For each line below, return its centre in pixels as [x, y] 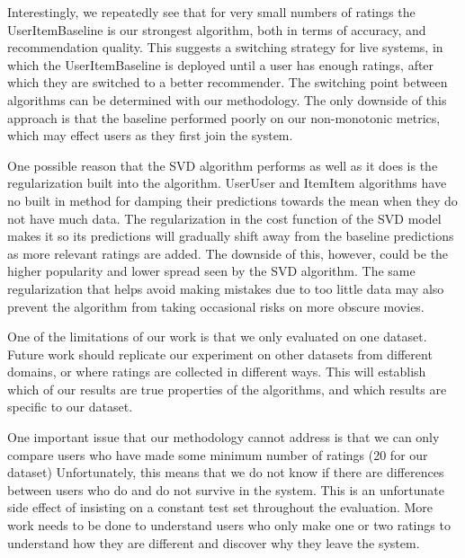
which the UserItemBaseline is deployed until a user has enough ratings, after [221, 64]
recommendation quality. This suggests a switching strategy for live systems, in [225, 47]
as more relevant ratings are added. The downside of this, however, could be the [228, 253]
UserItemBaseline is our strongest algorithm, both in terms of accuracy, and [217, 29]
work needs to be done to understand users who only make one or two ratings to [229, 525]
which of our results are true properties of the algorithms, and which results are [227, 389]
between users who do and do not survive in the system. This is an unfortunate [226, 489]
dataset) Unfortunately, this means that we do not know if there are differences [226, 472]
